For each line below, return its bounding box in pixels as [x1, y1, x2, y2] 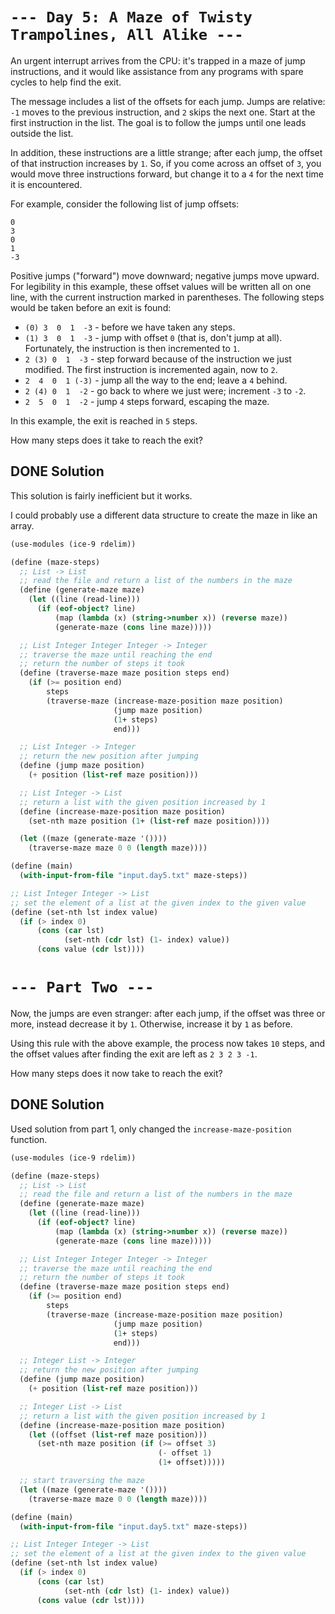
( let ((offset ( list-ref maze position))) [28, 1429, 208, 1440]
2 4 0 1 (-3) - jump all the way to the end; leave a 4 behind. [24, 374, 288, 386]
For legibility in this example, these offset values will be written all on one [10, 280, 312, 292]
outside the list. [10, 127, 74, 139]
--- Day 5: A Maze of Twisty [10, 8, 253, 27]
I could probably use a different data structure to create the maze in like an [10, 509, 318, 521]
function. [10, 1133, 48, 1145]
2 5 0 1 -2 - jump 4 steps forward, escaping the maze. [24, 395, 270, 407]
